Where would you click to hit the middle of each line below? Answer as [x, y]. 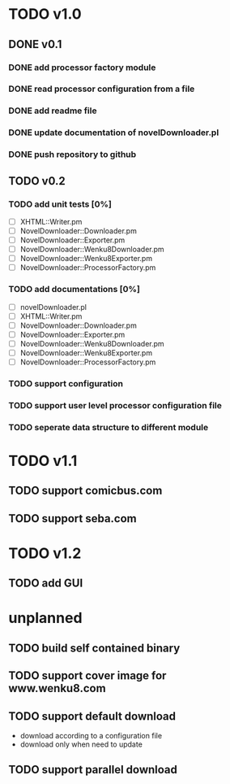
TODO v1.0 [45, 14]
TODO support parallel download [93, 770]
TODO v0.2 [37, 181]
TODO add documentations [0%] [74, 290]
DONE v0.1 [35, 44]
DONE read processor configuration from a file [102, 89]
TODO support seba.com [72, 518]
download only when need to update [81, 744]
